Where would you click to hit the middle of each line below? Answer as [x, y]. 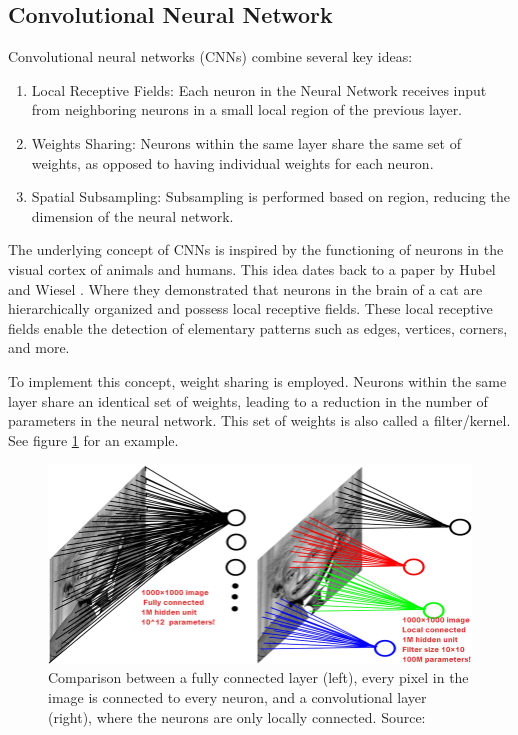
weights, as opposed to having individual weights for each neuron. [232, 162]
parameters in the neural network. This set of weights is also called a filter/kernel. [259, 420]
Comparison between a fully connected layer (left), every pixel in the [258, 677]
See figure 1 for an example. [93, 439]
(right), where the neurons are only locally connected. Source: [237, 716]
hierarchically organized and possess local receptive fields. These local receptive [250, 308]
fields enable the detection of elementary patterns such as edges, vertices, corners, [258, 327]
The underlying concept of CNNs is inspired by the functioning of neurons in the [256, 249]
